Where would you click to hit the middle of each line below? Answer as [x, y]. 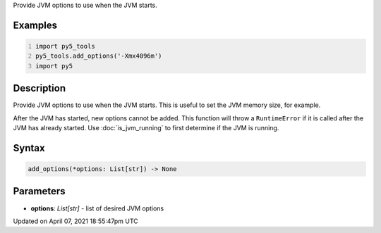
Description [40, 88]
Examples [35, 25]
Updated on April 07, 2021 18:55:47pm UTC [76, 221]
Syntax [29, 148]
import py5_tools [65, 46]
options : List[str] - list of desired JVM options [97, 208]
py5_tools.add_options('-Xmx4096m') [99, 56]
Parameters [39, 191]
